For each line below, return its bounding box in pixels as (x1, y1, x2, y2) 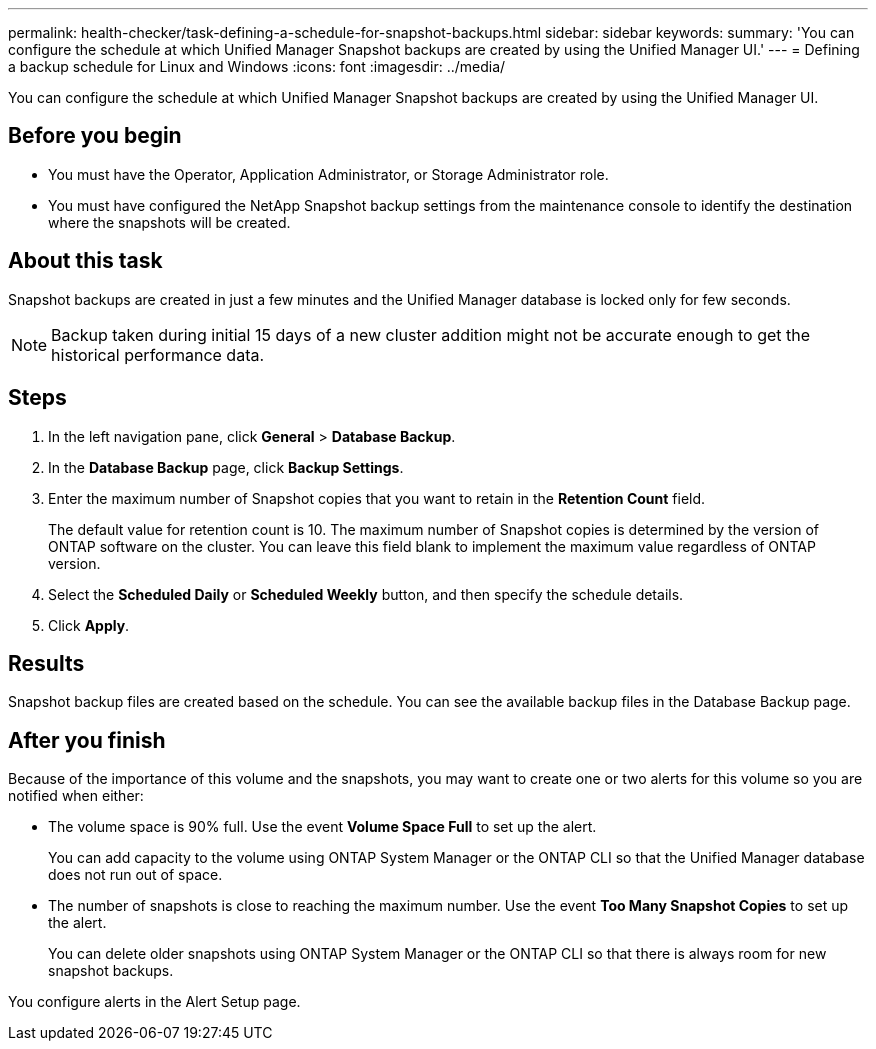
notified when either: (8, 787, 144, 805)
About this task (8, 248, 163, 274)
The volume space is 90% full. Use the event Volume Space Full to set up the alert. (48, 818, 597, 836)
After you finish (8, 727, 166, 753)
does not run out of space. (48, 866, 223, 884)
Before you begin (8, 123, 182, 149)
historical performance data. (51, 344, 265, 365)
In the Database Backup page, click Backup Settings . (48, 458, 404, 476)
